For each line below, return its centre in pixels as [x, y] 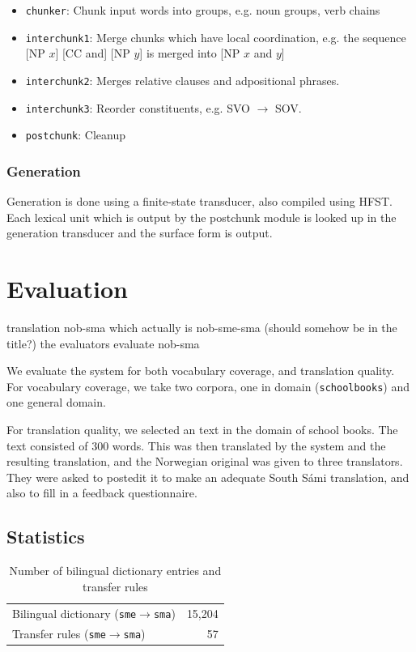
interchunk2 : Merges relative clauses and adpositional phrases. [183, 80]
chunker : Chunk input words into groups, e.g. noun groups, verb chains [203, 10]
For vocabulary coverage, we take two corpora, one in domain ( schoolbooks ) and [208, 386]
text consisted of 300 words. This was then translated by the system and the [196, 445]
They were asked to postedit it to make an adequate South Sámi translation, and [208, 477]
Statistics [46, 537]
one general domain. [56, 402]
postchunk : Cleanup [75, 135]
